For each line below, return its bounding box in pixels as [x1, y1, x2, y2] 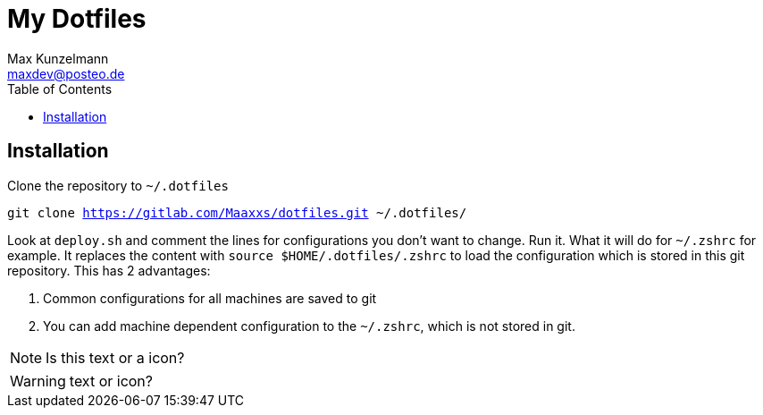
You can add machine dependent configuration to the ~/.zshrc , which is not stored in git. [43, 318, 575, 334]
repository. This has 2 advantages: [7, 262, 211, 278]
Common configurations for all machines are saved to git [43, 290, 377, 306]
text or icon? [69, 371, 153, 390]
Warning [10, 371, 66, 390]
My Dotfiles [7, 4, 147, 34]
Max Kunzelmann [7, 50, 109, 66]
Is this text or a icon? [46, 348, 185, 367]
